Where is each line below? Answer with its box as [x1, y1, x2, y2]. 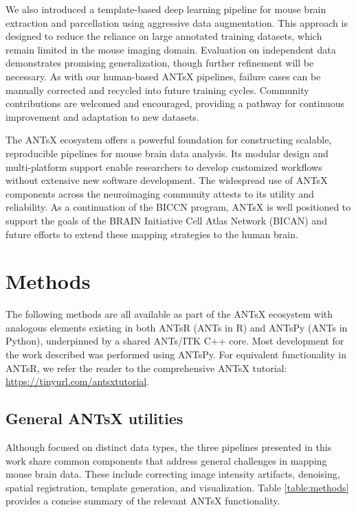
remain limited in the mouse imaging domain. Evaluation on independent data [5, 42, 336, 56]
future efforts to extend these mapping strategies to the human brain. [5, 226, 298, 241]
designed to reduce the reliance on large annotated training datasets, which [5, 29, 322, 43]
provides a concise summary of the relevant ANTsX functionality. [5, 493, 280, 508]
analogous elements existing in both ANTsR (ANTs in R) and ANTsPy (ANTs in [5, 320, 348, 334]
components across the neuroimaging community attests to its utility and [5, 186, 314, 200]
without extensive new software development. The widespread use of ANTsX [5, 173, 328, 187]
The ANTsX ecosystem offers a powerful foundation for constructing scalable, [5, 132, 332, 147]
